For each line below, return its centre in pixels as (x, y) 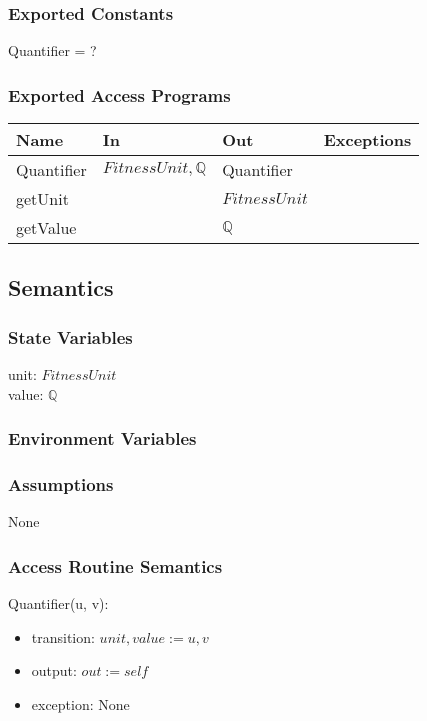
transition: (63, 636)
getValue (46, 228)
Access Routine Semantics (115, 565)
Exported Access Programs (119, 94)
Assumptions (61, 483)
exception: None (80, 703)
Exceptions (367, 140)
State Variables (70, 336)
